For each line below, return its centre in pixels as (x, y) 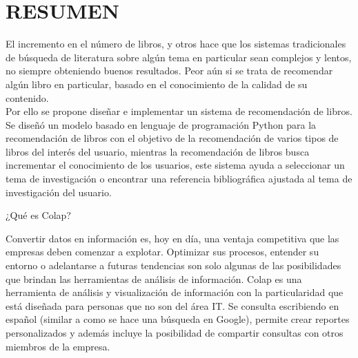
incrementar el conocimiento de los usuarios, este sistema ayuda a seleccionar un (175, 165)
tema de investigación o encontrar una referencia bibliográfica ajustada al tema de (179, 179)
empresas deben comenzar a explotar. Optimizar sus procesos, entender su (162, 252)
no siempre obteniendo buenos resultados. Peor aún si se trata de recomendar (169, 71)
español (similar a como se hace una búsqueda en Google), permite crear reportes (178, 319)
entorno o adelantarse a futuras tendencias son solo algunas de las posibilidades (173, 265)
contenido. (27, 97)
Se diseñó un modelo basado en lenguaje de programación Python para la (161, 124)
